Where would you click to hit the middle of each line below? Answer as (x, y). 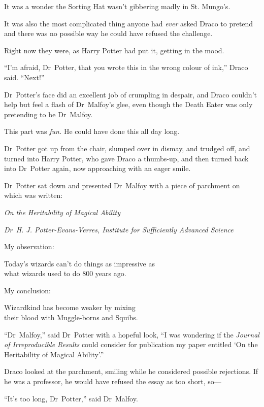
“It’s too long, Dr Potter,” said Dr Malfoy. (71, 398)
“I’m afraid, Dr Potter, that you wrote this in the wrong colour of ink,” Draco (126, 67)
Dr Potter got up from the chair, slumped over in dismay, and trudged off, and (127, 148)
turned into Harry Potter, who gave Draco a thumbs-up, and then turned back (126, 158)
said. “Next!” (24, 77)
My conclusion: (27, 290)
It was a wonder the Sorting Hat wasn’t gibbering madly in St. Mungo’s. (117, 6)
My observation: (29, 246)
